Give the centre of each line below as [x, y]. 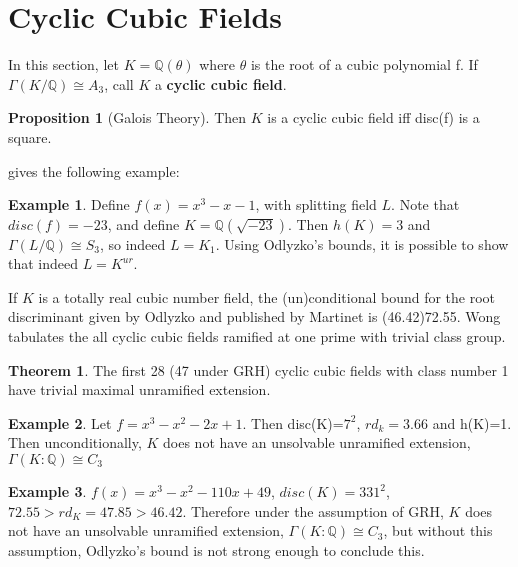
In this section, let [63, 64]
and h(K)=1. [472, 422]
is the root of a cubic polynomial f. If [364, 64]
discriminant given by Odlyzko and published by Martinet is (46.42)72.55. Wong [254, 316]
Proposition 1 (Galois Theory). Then [127, 117]
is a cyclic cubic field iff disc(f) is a [373, 117]
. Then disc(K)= [293, 422]
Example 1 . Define [69, 204]
